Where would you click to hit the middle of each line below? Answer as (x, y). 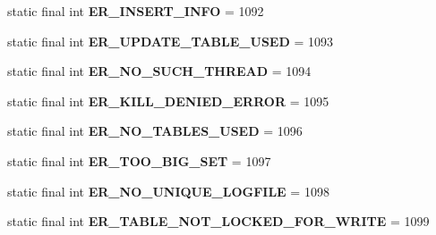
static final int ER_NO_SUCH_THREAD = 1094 (159, 71)
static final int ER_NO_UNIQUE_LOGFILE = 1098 (168, 191)
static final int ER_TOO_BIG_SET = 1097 (139, 160)
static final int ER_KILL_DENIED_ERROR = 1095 (168, 101)
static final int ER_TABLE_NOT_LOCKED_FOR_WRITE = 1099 (218, 221)
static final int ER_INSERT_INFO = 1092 (136, 11)
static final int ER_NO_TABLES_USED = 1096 (155, 131)
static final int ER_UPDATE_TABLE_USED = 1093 (170, 41)
